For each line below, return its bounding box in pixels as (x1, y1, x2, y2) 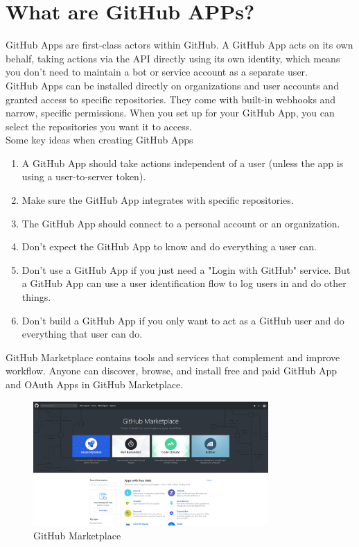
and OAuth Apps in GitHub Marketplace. (6, 377, 184, 391)
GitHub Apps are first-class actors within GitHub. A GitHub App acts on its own (6, 37, 353, 52)
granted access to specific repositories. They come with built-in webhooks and (6, 92, 336, 106)
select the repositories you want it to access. (6, 119, 193, 133)
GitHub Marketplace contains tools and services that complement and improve (6, 349, 340, 364)
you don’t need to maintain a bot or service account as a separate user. (6, 64, 308, 79)
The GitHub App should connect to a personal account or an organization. (21, 216, 340, 230)
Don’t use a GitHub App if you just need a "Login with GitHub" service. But (21, 262, 351, 277)
